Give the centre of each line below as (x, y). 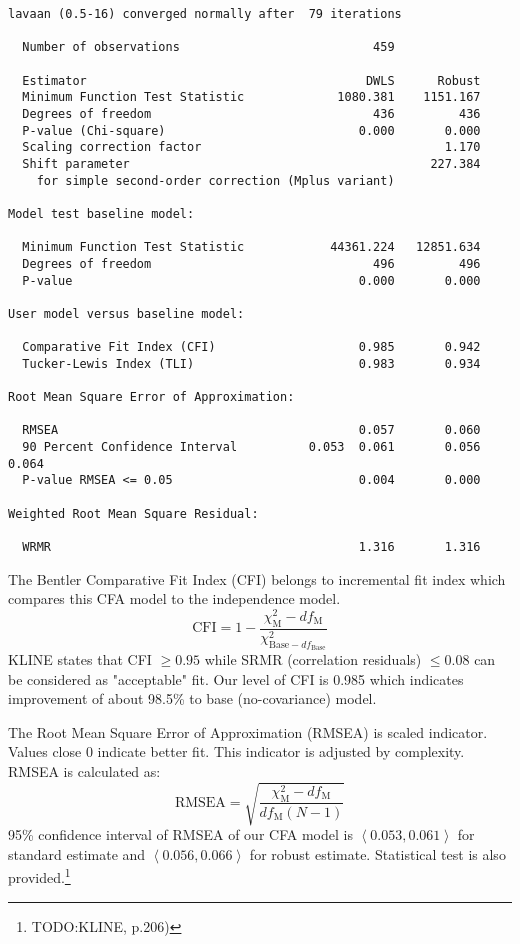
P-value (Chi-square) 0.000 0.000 (251, 130)
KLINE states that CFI (80, 658)
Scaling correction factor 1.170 (251, 147)
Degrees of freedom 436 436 (251, 113)
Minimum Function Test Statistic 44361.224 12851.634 (251, 247)
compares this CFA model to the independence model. (174, 598)
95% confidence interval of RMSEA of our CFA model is (180, 834)
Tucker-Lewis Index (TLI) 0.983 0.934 (251, 363)
